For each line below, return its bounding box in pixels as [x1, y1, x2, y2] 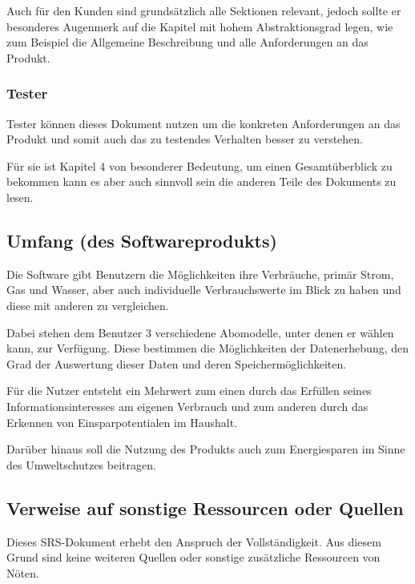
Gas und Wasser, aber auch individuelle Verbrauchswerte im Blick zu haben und [6, 281, 401, 298]
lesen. [6, 188, 34, 205]
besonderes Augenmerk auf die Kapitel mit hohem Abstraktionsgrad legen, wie [6, 18, 393, 34]
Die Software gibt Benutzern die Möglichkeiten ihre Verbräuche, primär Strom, [6, 265, 394, 282]
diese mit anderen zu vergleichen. [6, 296, 169, 313]
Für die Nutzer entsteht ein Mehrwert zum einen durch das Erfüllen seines [6, 382, 372, 399]
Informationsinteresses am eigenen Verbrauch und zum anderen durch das [6, 397, 369, 414]
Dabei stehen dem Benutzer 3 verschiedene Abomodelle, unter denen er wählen [6, 324, 394, 340]
